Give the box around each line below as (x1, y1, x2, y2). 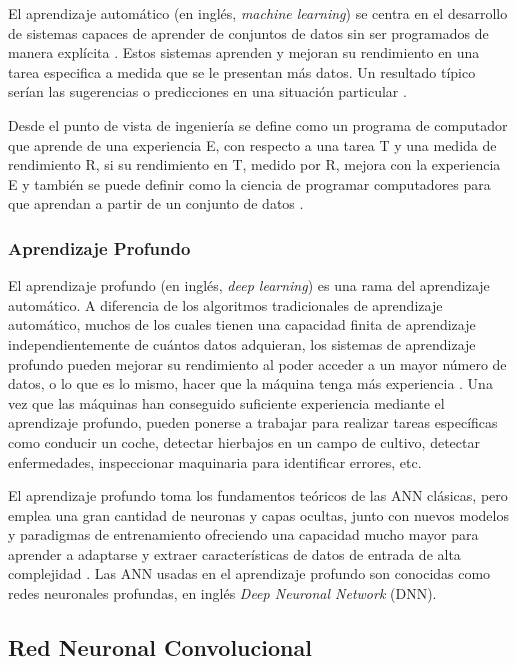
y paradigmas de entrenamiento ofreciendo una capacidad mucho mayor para (8, 524, 479, 545)
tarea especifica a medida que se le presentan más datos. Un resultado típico (8, 61, 476, 82)
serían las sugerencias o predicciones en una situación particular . (8, 81, 407, 102)
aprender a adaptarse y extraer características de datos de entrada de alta (8, 543, 461, 564)
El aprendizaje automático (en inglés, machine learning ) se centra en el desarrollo (8, 3, 508, 23)
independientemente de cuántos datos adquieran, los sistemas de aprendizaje (8, 333, 476, 354)
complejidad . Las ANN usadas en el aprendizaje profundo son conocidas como (8, 563, 491, 584)
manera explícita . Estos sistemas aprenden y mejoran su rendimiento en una (8, 42, 480, 63)
